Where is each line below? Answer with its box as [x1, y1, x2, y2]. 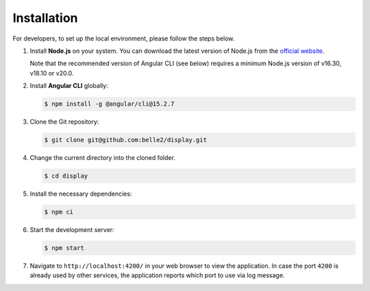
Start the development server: [29, 225, 114, 233]
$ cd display [44, 172, 88, 180]
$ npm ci [44, 208, 74, 216]
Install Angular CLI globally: [29, 82, 109, 90]
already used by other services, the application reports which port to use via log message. [29, 271, 285, 279]
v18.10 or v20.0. [29, 69, 74, 77]
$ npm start [44, 244, 85, 252]
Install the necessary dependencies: [29, 189, 132, 198]
